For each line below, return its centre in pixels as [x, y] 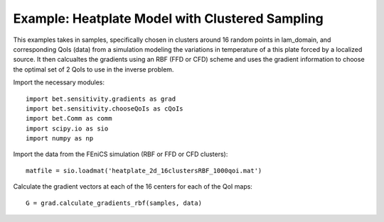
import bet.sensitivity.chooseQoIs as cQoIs [105, 109]
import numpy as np [60, 139]
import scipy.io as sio [67, 128]
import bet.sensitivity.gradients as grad [101, 99]
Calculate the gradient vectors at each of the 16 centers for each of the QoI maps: [133, 187]
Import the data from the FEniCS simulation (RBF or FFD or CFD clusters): [121, 154]
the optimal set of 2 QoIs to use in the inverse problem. [94, 69]
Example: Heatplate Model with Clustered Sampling [168, 18]
